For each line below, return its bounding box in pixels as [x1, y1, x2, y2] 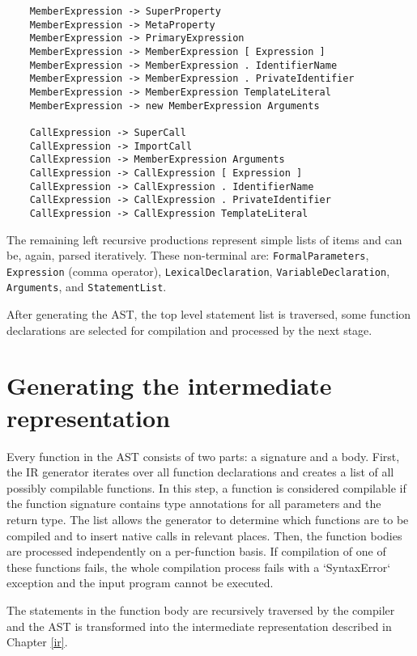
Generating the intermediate [6, 369, 332, 402]
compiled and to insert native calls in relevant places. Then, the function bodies [6, 527, 402, 544]
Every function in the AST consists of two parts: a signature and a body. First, [6, 447, 400, 464]
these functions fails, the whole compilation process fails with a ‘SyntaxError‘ [6, 558, 391, 575]
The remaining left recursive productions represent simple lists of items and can [6, 231, 402, 248]
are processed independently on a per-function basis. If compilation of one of [6, 543, 386, 560]
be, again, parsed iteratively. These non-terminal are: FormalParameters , [6, 247, 369, 264]
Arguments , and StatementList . [6, 278, 167, 295]
